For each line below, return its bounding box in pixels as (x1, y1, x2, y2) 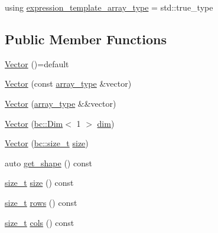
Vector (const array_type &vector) (5, 77, 132, 90)
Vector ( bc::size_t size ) (5, 137, 89, 149)
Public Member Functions (5, 29, 167, 48)
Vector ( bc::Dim (5, 117, 63, 129)
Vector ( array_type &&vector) (5, 97, 116, 109)
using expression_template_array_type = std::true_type (5, 1, 213, 13)
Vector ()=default (5, 57, 69, 70)
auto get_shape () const (5, 156, 92, 169)
